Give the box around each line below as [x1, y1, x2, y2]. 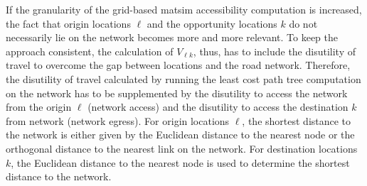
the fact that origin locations [6, 16, 131, 31]
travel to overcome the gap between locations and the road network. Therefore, [6, 58, 351, 72]
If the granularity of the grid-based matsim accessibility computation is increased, [6, 2, 362, 16]
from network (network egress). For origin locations [6, 113, 230, 128]
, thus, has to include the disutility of [193, 43, 356, 58]
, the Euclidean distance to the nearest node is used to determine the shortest [11, 155, 350, 170]
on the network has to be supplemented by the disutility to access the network [6, 85, 348, 100]
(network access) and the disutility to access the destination [87, 99, 349, 114]
